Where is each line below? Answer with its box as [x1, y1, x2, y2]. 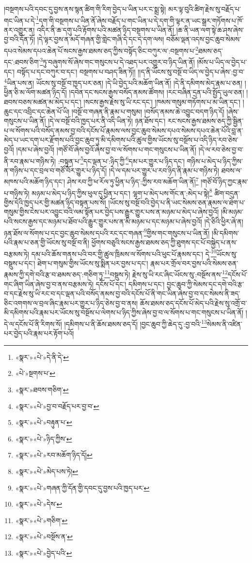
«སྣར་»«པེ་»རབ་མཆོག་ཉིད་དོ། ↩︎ [15, 450, 93, 460]
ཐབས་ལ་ [221, 165, 242, 175]
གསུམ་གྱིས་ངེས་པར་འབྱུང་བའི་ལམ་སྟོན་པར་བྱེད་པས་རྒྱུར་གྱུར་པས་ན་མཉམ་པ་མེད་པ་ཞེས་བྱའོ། [4, 207, 219, 217]
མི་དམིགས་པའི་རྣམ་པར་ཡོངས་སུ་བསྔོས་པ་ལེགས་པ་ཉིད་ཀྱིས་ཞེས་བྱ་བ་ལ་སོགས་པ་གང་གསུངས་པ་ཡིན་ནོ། [4, 307, 244, 317]
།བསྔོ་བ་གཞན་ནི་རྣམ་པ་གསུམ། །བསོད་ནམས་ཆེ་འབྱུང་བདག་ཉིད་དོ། [71, 106, 224, 116]
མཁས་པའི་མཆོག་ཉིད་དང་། [4, 176, 65, 187]
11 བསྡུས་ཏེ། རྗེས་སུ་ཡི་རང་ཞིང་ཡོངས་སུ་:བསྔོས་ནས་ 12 [104, 268, 228, 279]
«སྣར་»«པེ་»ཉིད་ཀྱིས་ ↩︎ [15, 433, 72, 443]
